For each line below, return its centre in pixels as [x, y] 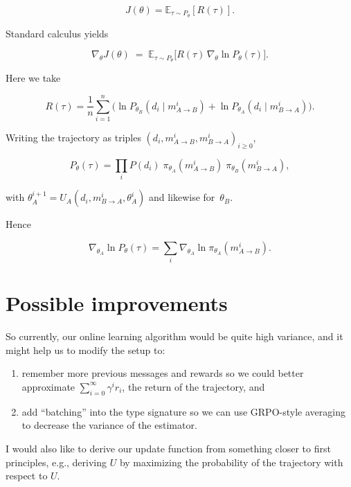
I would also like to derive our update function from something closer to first [168, 448]
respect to [27, 476]
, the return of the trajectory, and [193, 386]
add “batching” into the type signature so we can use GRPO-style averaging [183, 411]
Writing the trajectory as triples [73, 138]
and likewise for [182, 197]
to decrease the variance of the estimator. [109, 425]
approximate [48, 386]
